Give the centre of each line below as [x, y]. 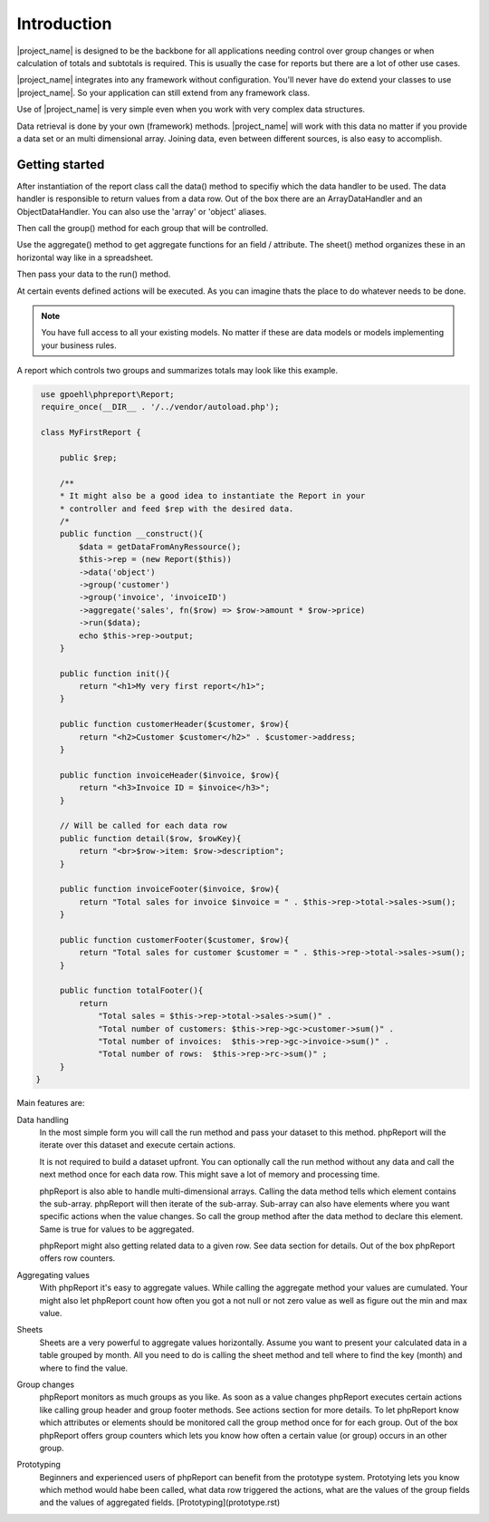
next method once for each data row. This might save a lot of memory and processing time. [210, 1175]
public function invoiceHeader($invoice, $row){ [169, 775]
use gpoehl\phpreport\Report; [108, 395]
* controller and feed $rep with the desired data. [177, 509]
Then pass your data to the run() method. [94, 274]
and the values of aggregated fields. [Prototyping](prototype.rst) [160, 1503]
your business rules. [79, 345]
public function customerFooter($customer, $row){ [174, 940]
